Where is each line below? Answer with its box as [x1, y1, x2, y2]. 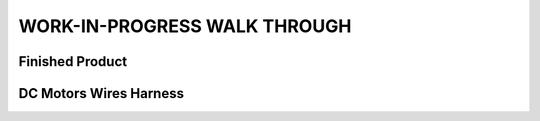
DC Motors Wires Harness [18, 85, 185, 102]
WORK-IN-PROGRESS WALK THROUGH [18, 15, 352, 37]
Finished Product [18, 53, 128, 70]
